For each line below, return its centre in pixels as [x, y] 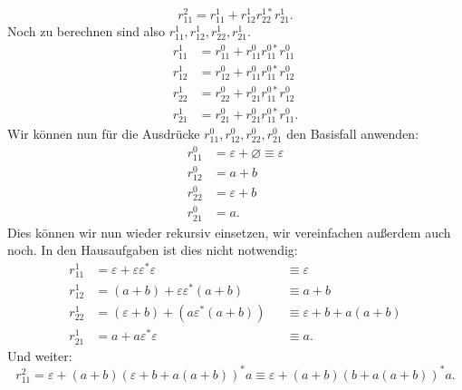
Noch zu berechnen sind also [87, 31]
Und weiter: [40, 355]
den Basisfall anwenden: [353, 133]
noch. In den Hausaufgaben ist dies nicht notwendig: [153, 250]
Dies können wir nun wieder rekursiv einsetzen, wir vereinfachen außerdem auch [229, 232]
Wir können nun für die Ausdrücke [104, 133]
